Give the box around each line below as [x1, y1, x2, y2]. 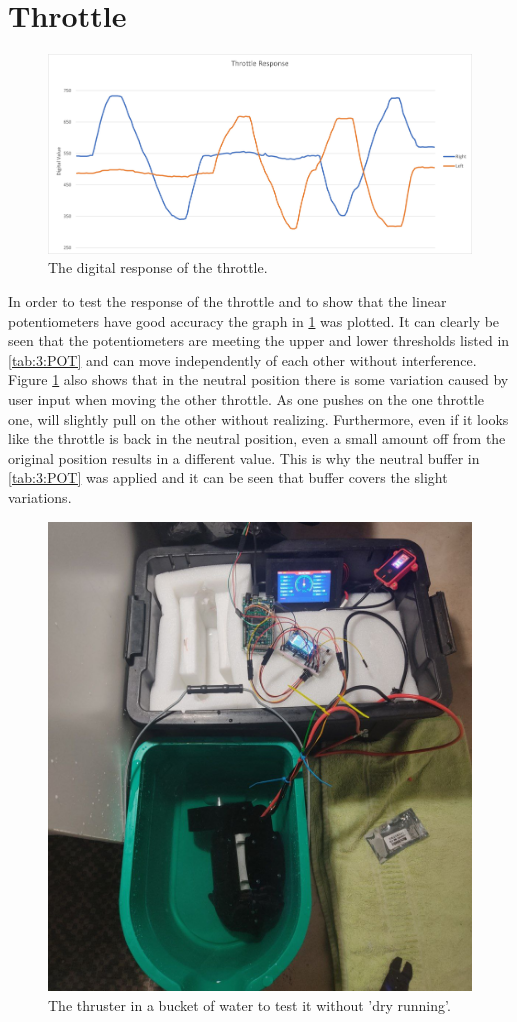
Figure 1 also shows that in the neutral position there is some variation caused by [8, 369, 509, 390]
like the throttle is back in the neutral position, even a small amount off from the [8, 428, 506, 449]
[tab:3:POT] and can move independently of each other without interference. [8, 349, 477, 370]
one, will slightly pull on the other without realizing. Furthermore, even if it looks [8, 408, 509, 429]
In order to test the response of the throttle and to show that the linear [8, 291, 447, 312]
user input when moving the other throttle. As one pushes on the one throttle [8, 389, 485, 410]
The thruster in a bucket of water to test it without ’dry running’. [48, 995, 451, 1016]
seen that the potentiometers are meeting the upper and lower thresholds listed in [8, 330, 510, 351]
